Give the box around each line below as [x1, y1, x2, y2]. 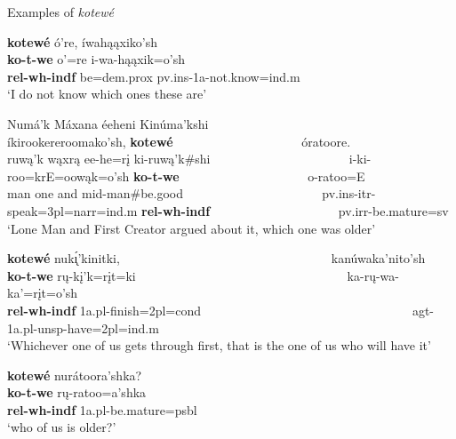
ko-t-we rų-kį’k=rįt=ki [7, 266, 136, 284]
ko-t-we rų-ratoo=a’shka [7, 383, 147, 402]
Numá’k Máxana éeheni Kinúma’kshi [7, 114, 209, 132]
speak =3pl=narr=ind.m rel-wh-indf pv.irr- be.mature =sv [7, 201, 449, 219]
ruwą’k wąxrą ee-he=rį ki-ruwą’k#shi [7, 149, 211, 168]
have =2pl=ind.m [67, 318, 159, 337]
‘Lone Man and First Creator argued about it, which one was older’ [7, 219, 376, 237]
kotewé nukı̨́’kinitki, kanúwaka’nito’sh [7, 249, 426, 267]
